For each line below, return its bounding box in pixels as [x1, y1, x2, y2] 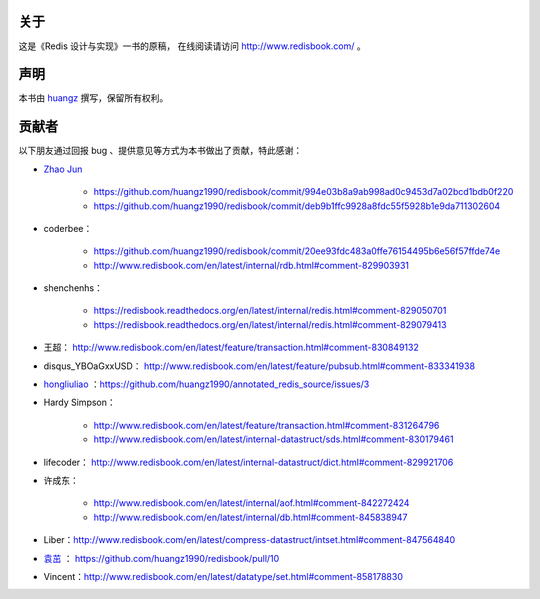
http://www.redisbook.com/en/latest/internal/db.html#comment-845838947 [93, 511, 408, 523]
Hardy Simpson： [43, 396, 117, 409]
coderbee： [43, 222, 93, 234]
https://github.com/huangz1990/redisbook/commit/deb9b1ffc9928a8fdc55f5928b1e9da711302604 [93, 200, 501, 212]
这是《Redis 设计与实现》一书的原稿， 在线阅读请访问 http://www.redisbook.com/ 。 [18, 40, 366, 52]
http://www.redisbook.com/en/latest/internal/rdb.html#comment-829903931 [93, 259, 410, 271]
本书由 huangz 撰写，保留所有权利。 [18, 92, 169, 104]
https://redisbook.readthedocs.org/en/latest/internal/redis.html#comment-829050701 [93, 305, 447, 317]
